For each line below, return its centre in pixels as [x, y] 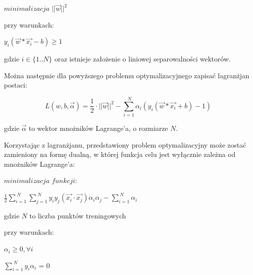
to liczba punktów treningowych [78, 215]
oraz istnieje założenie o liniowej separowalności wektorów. [143, 59]
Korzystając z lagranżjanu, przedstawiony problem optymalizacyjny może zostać [125, 144]
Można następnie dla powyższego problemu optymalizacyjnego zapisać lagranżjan [127, 75]
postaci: [16, 85]
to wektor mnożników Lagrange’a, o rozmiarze [98, 128]
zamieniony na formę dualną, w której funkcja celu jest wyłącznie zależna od [120, 154]
